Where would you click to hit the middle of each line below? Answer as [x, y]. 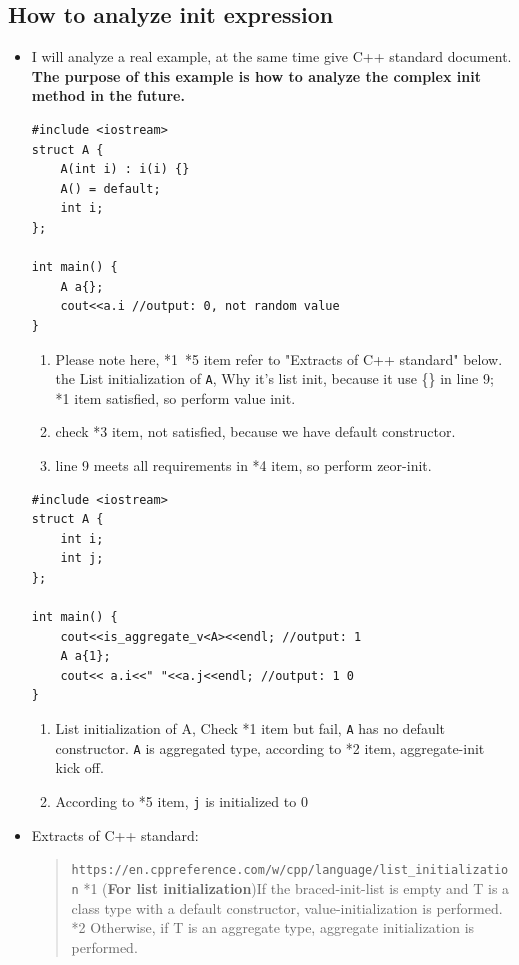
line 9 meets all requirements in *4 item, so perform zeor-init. [243, 464]
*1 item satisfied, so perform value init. [175, 397]
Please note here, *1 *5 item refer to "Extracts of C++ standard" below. [279, 358]
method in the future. [108, 95]
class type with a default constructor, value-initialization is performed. [287, 907]
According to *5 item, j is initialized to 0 [181, 800]
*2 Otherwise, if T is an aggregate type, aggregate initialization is [273, 927]
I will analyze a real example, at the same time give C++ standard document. [271, 56]
